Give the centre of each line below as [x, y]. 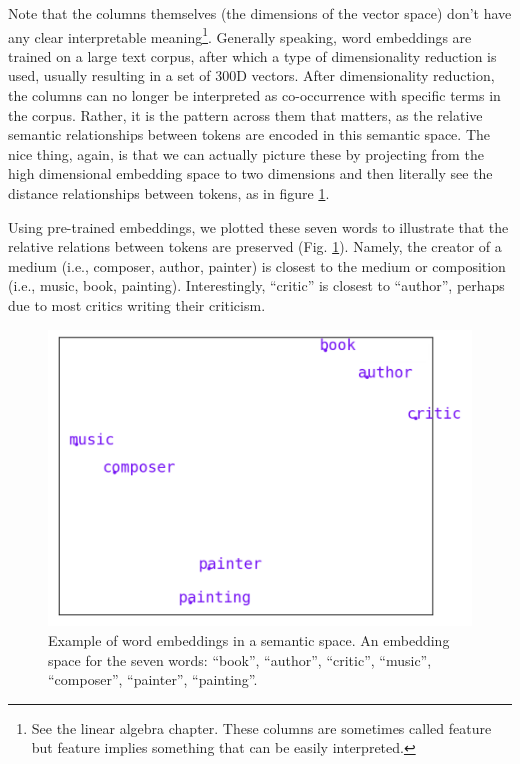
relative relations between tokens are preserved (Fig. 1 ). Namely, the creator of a [255, 246]
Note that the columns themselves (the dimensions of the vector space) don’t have [260, 13]
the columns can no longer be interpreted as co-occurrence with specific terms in [254, 95]
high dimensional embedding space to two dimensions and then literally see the [250, 173]
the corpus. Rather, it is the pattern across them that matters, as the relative [245, 114]
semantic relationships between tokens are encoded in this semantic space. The [249, 134]
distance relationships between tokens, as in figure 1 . [169, 193]
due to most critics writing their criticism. [137, 304]
